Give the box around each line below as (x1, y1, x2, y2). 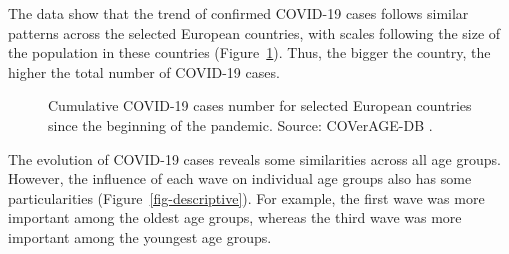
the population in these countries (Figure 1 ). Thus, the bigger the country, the (8, 42, 491, 63)
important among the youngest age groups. (8, 226, 272, 247)
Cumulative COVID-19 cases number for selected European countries (48, 95, 472, 116)
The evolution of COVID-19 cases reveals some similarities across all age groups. (8, 148, 501, 169)
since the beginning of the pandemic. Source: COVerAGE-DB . (48, 114, 433, 135)
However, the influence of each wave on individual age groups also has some (8, 168, 472, 189)
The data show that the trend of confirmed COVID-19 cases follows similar (8, 3, 469, 23)
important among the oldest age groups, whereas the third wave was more (8, 207, 462, 228)
